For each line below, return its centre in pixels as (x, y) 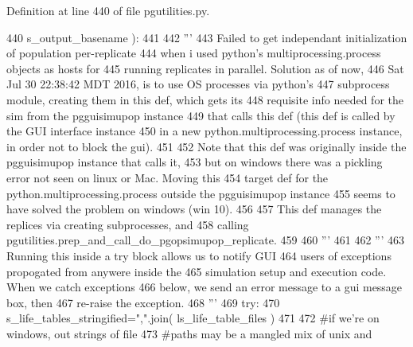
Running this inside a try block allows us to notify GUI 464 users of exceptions (199, 255)
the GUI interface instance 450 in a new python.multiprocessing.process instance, (205, 131)
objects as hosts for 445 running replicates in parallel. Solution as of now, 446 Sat (205, 68)
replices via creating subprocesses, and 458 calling (128, 224)
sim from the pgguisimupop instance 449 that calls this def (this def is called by (201, 115)
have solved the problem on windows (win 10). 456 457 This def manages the (194, 209)
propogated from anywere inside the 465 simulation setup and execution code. (197, 271)
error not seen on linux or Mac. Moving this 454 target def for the (168, 177)
